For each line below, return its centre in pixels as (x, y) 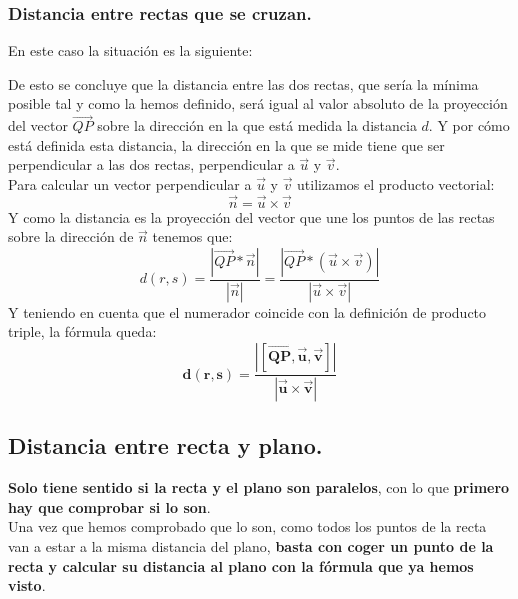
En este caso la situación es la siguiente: (130, 50)
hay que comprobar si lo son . (109, 506)
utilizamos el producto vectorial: (396, 184)
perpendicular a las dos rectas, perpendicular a (151, 164)
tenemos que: (192, 236)
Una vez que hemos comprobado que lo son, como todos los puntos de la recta (247, 526)
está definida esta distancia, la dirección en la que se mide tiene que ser (226, 144)
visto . (27, 585)
